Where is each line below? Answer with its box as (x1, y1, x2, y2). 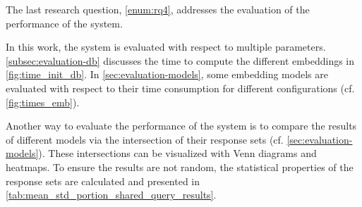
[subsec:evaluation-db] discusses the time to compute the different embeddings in (6, 53, 355, 68)
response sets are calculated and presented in (6, 173, 200, 188)
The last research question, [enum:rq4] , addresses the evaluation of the (6, 2, 310, 16)
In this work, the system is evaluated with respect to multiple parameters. (6, 39, 326, 54)
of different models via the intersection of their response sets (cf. (6, 132, 284, 146)
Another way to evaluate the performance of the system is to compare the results (6, 118, 357, 133)
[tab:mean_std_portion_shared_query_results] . (6, 187, 217, 202)
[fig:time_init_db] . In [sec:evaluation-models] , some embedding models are (6, 67, 328, 82)
